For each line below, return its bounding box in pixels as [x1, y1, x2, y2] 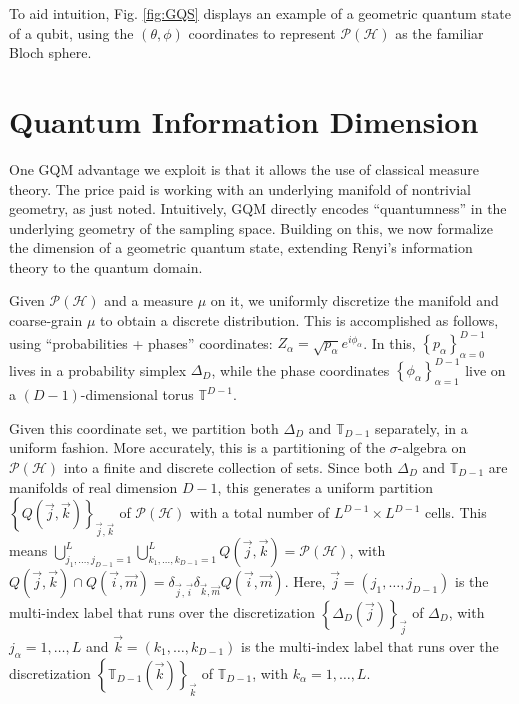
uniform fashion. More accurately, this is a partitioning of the [9, 437, 386, 458]
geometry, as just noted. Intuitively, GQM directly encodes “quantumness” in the [9, 198, 507, 219]
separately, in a [375, 417, 468, 438]
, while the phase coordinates [211, 359, 390, 380]
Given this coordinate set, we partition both [9, 417, 279, 438]
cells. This [425, 502, 487, 523]
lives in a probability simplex [9, 359, 187, 380]
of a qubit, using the [9, 22, 134, 43]
